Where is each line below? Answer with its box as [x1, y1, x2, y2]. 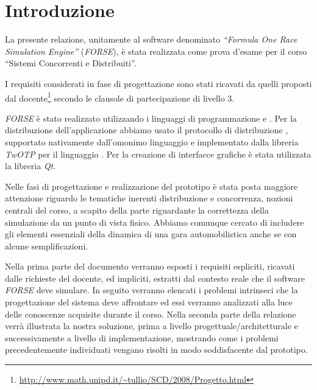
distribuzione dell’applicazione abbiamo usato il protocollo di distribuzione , [5, 124, 288, 136]
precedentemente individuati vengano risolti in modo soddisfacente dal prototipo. [5, 343, 308, 356]
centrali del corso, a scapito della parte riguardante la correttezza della [5, 203, 269, 216]
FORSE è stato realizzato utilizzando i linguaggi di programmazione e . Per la [5, 111, 297, 124]
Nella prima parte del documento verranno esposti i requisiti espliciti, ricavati [5, 260, 295, 273]
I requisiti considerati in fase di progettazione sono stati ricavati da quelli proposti [5, 77, 312, 89]
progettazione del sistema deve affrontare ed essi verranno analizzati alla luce [5, 296, 293, 308]
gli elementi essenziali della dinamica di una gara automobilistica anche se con [5, 228, 297, 240]
